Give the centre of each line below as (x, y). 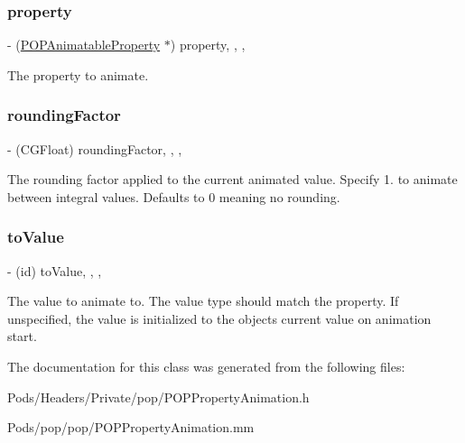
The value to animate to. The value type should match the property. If (203, 301)
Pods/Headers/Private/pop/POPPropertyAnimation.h (158, 397)
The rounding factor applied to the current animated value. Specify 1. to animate (232, 179)
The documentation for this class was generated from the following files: (206, 366)
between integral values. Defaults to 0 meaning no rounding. (174, 196)
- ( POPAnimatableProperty (84, 45)
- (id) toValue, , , (55, 270)
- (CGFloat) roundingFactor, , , (95, 148)
